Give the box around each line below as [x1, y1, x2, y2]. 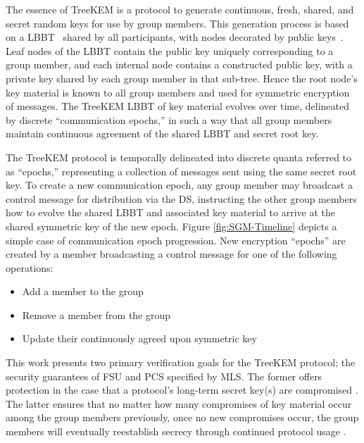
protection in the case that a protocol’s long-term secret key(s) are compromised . [6, 382, 358, 397]
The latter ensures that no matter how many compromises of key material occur [6, 396, 352, 411]
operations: [6, 260, 54, 275]
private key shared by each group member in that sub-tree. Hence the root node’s [6, 70, 358, 85]
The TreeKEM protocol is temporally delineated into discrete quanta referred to [6, 149, 352, 164]
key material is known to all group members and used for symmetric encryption [6, 85, 350, 99]
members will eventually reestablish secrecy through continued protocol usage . [6, 424, 346, 439]
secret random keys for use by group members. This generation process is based [6, 15, 349, 30]
